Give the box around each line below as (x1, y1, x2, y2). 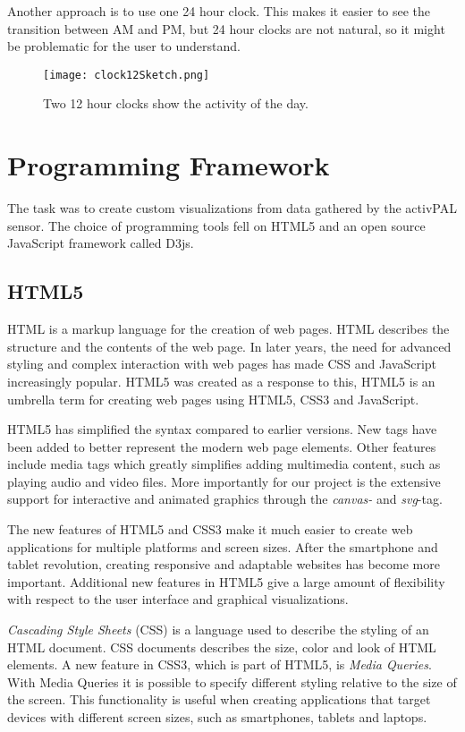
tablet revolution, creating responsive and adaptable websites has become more (7, 555, 440, 574)
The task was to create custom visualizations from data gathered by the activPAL (7, 199, 457, 217)
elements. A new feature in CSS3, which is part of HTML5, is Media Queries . (7, 655, 432, 674)
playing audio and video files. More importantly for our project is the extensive (7, 472, 441, 490)
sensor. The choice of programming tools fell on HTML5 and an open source (7, 216, 426, 234)
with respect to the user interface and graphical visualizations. (7, 590, 349, 609)
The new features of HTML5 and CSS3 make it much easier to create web (7, 520, 413, 539)
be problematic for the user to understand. (7, 37, 241, 55)
